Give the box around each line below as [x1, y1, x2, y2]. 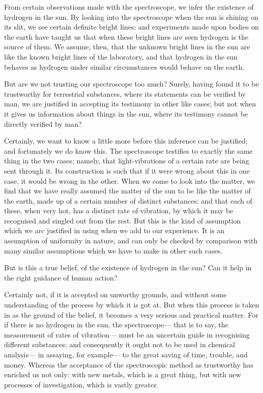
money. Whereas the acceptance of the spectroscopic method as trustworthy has [4, 359, 253, 370]
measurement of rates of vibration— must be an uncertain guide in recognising [4, 329, 250, 340]
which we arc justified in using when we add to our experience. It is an [4, 225, 225, 236]
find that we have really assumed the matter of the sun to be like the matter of [4, 185, 251, 196]
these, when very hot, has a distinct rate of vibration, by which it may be [4, 205, 233, 216]
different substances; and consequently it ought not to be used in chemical [4, 339, 235, 350]
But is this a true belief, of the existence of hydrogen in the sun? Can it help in [4, 262, 252, 273]
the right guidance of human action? [4, 272, 118, 283]
